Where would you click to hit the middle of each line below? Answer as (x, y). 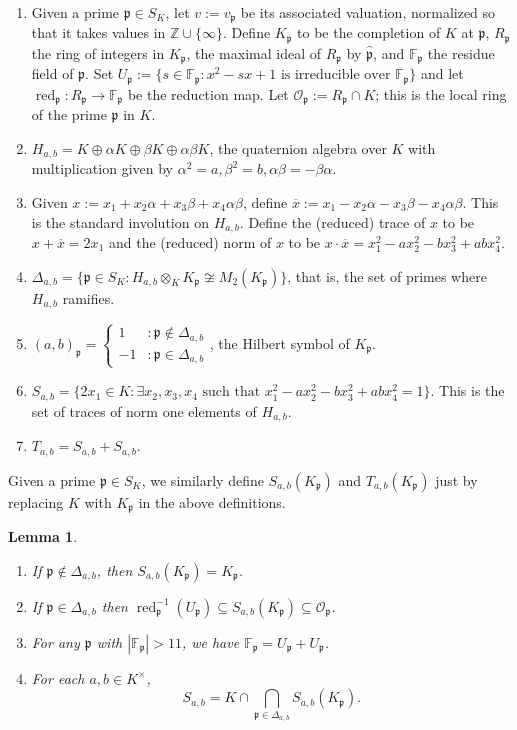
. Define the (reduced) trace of (332, 221)
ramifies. (88, 297)
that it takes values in (98, 32)
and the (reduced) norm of (190, 241)
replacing (36, 501)
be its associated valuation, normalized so (368, 12)
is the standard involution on (120, 221)
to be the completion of (369, 32)
